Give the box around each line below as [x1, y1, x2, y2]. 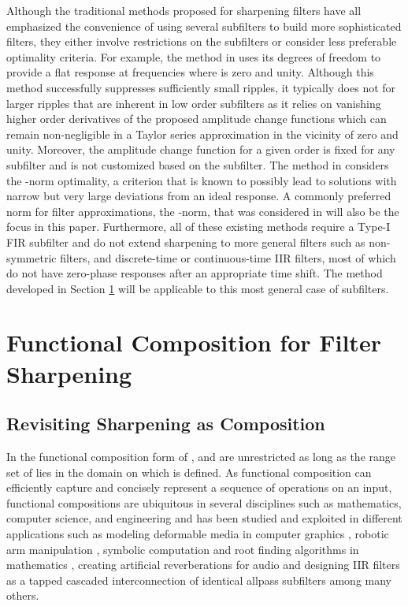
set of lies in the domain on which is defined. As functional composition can [6, 463, 372, 480]
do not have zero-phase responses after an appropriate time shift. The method [6, 265, 383, 281]
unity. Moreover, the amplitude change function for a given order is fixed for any [6, 141, 395, 158]
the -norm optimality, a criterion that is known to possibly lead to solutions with [6, 172, 397, 188]
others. [6, 587, 39, 604]
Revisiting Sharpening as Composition [6, 411, 325, 436]
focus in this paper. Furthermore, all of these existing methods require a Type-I [6, 218, 391, 235]
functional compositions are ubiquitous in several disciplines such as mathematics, [6, 494, 402, 511]
